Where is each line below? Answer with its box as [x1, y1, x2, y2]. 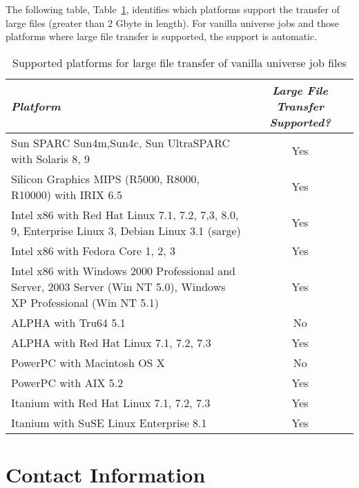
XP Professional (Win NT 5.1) [11, 294, 159, 310]
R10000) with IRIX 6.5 [11, 186, 122, 203]
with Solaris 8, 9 [11, 150, 90, 167]
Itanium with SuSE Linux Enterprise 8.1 [11, 414, 207, 431]
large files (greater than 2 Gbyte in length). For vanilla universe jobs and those [6, 15, 340, 30]
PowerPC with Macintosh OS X [11, 354, 165, 370]
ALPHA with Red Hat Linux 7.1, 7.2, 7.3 [11, 334, 211, 350]
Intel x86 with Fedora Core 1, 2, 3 [11, 242, 176, 259]
